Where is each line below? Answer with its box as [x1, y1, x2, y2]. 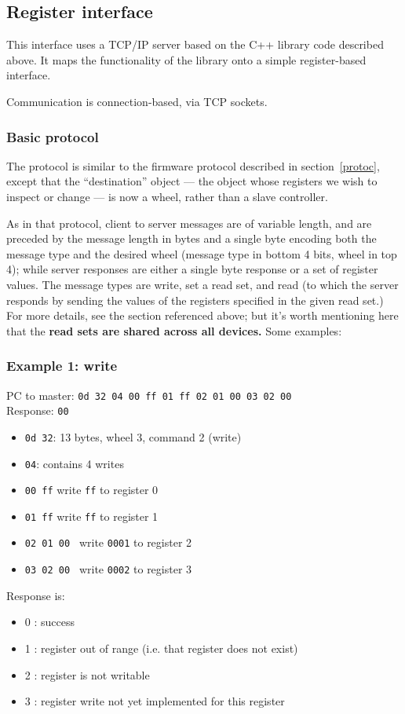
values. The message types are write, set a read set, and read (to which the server [6, 276, 399, 292]
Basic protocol [6, 126, 99, 146]
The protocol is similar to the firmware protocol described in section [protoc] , [6, 157, 380, 174]
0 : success [24, 613, 75, 630]
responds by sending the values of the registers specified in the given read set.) [6, 291, 384, 308]
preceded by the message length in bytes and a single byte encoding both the [6, 230, 377, 247]
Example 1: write [6, 356, 118, 375]
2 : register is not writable [24, 666, 150, 683]
